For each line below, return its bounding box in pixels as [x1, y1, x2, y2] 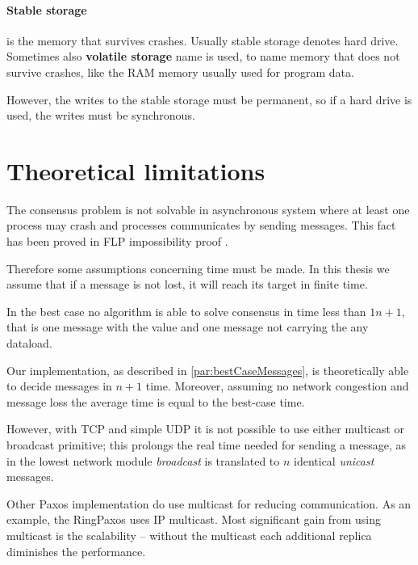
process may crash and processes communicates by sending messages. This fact [6, 217, 396, 234]
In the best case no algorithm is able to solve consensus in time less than [6, 302, 366, 319]
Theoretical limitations [6, 154, 265, 187]
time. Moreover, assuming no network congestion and [145, 377, 409, 394]
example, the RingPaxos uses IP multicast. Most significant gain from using [6, 511, 381, 528]
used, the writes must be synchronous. [6, 107, 195, 124]
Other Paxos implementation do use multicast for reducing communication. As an [6, 495, 412, 512]
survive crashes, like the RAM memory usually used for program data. [6, 63, 354, 80]
